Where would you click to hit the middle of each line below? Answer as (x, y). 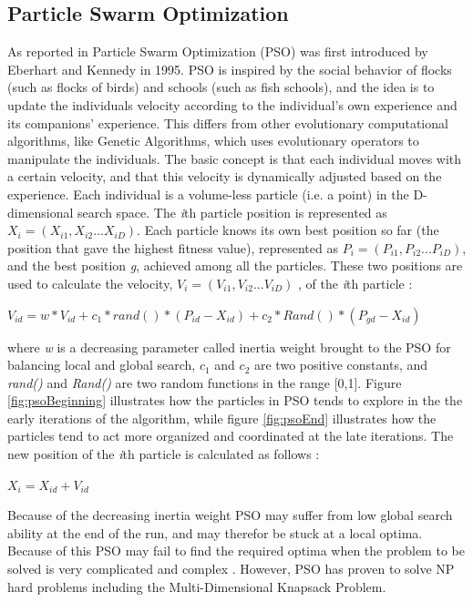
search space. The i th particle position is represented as (232, 212)
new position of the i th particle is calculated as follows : (164, 454)
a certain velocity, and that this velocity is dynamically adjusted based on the (225, 176)
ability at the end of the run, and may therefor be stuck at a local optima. (215, 532)
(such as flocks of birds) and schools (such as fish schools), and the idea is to (221, 87)
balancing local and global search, (102, 365)
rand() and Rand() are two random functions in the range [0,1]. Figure (205, 382)
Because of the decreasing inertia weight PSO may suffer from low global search (230, 515)
